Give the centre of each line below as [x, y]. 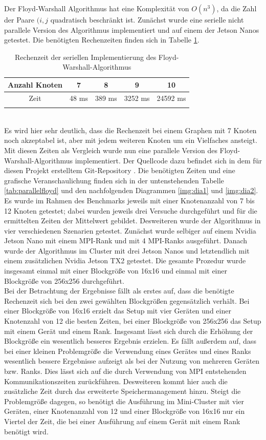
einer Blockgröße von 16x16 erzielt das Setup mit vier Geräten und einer [118, 311]
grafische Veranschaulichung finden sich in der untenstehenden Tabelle [114, 180]
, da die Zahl [237, 8]
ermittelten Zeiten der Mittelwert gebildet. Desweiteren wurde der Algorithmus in [132, 221]
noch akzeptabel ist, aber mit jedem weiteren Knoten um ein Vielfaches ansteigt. [131, 140]
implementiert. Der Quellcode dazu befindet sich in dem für [168, 160]
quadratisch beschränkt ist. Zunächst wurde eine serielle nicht [147, 19]
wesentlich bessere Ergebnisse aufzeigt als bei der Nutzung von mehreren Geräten [132, 361]
